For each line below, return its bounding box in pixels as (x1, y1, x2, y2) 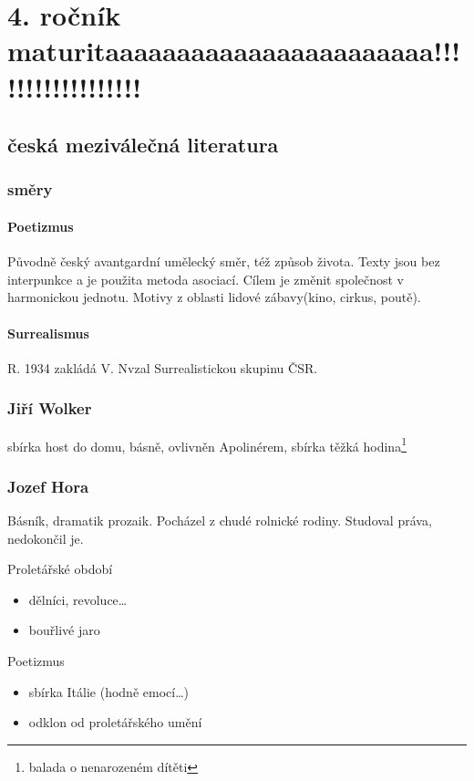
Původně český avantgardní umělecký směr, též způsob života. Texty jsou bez (7, 252, 440, 271)
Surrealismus (7, 323, 89, 342)
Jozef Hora (7, 474, 89, 497)
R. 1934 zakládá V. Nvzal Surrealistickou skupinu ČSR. (7, 358, 318, 377)
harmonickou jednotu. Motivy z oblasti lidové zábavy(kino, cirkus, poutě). (7, 287, 421, 307)
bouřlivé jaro (28, 620, 100, 640)
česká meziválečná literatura (7, 130, 279, 159)
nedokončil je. (7, 528, 84, 547)
